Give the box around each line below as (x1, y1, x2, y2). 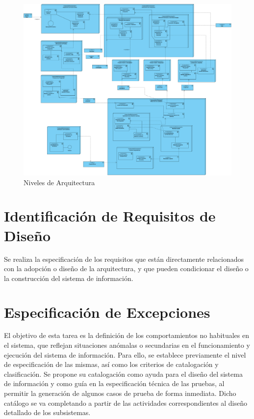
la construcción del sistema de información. (4, 273, 133, 283)
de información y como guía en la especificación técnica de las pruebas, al (4, 378, 225, 389)
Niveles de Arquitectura (24, 177, 95, 187)
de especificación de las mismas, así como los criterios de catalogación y (4, 359, 219, 369)
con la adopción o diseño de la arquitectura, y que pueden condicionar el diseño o (4, 263, 249, 274)
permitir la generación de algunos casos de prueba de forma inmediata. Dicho (4, 388, 236, 398)
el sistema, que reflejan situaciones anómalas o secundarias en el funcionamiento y (4, 340, 250, 350)
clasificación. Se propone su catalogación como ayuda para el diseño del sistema (4, 368, 243, 379)
